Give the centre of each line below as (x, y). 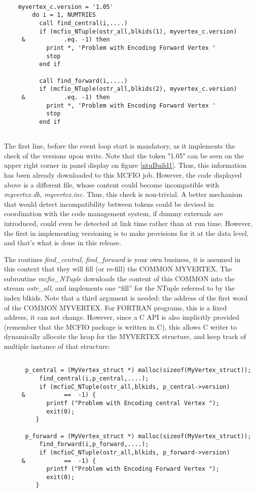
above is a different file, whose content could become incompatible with (112, 184)
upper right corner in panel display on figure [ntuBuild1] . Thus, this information (125, 165)
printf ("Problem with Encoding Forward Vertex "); (133, 469)
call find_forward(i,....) (83, 81)
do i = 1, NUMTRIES (64, 15)
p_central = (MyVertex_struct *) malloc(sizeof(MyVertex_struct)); (138, 370)
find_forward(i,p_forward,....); (94, 444)
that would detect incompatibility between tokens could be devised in (109, 204)
